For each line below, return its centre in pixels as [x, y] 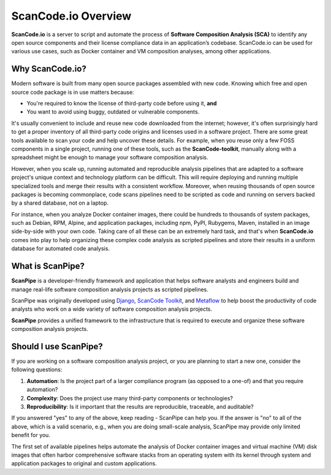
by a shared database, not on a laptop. [60, 203]
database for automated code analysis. [61, 249]
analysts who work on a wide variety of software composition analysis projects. [112, 309]
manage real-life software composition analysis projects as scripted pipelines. [110, 289]
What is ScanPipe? [48, 266]
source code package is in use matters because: [73, 92]
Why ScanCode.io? [49, 69]
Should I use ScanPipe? [57, 346]
